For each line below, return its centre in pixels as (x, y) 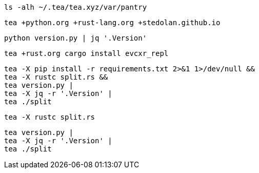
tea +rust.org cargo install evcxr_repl (86, 53)
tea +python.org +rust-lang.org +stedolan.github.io (112, 23)
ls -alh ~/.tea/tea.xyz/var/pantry (76, 7)
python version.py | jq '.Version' (76, 38)
